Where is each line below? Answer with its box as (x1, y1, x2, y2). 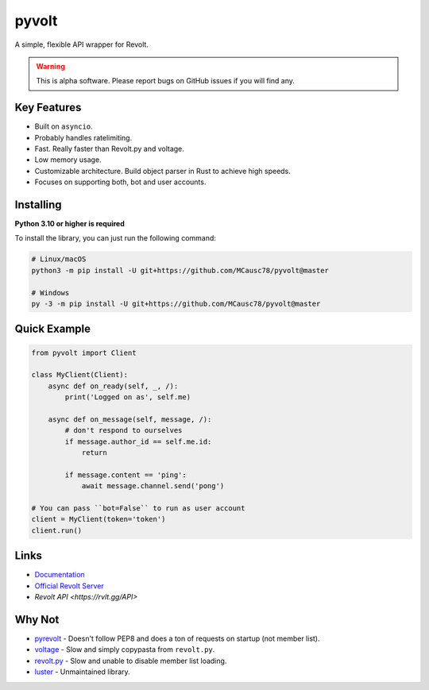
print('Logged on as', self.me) (64, 393, 191, 402)
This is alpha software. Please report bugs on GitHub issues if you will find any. (36, 76, 296, 86)
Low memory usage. (34, 155, 102, 164)
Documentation (34, 570, 85, 580)
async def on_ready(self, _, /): (48, 381, 179, 391)
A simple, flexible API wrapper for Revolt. (14, 40, 149, 49)
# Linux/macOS (31, 255, 87, 264)
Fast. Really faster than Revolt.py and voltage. (34, 144, 184, 154)
